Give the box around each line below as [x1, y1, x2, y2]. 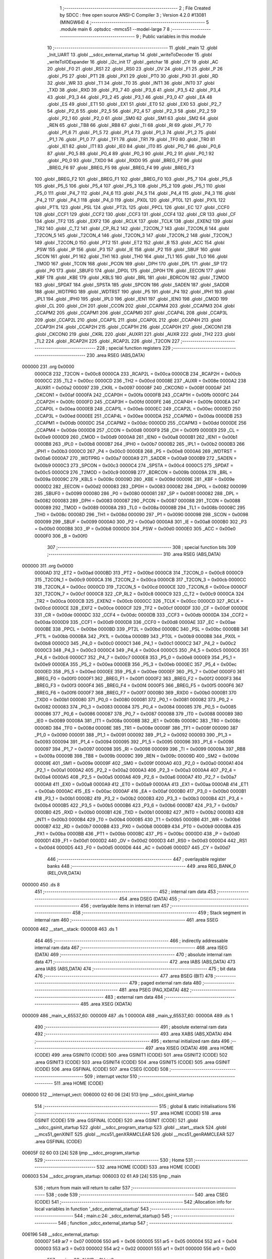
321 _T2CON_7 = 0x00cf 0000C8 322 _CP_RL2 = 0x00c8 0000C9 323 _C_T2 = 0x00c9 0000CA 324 [34, 591, 244, 597]
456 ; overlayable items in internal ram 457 [80, 903, 169, 909]
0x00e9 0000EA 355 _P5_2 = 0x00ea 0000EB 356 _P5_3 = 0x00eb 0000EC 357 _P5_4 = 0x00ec [34, 661, 237, 667]
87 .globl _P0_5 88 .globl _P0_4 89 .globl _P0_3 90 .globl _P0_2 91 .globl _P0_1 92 [47, 150, 214, 156]
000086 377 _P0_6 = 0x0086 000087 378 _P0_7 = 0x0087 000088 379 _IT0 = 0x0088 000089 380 [34, 711, 243, 717]
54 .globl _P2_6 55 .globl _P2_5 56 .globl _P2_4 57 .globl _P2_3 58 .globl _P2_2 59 [47, 108, 217, 114]
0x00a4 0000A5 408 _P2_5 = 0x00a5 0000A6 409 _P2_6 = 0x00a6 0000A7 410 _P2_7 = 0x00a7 [34, 774, 237, 780]
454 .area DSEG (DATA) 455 [118, 895, 177, 901]
